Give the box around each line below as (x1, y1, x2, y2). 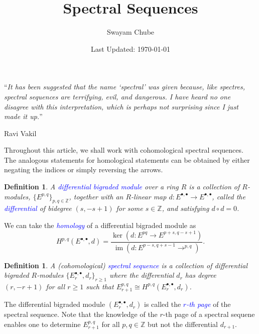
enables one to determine (4, 318, 81, 329)
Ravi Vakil (4, 128, 37, 138)
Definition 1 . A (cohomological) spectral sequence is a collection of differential (4, 260, 248, 270)
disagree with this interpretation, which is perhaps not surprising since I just (4, 101, 239, 112)
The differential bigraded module (4, 299, 105, 309)
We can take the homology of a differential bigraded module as (4, 220, 196, 231)
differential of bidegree (4, 203, 72, 213)
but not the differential (147, 318, 218, 329)
